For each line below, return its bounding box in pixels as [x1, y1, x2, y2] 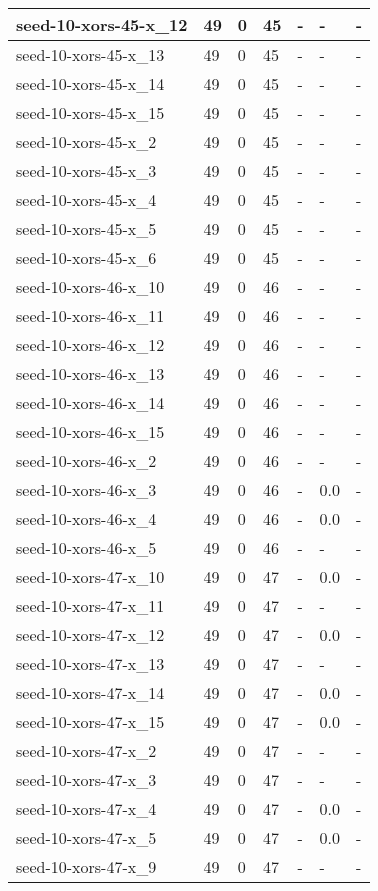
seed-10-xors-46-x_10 [16, 275, 165, 298]
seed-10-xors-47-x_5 [16, 826, 157, 849]
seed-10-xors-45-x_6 [16, 246, 157, 269]
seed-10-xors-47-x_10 [16, 565, 165, 588]
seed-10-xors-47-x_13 [16, 652, 165, 675]
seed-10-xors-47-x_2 [16, 739, 157, 762]
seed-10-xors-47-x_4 [16, 797, 157, 820]
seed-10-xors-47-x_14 [16, 681, 165, 704]
